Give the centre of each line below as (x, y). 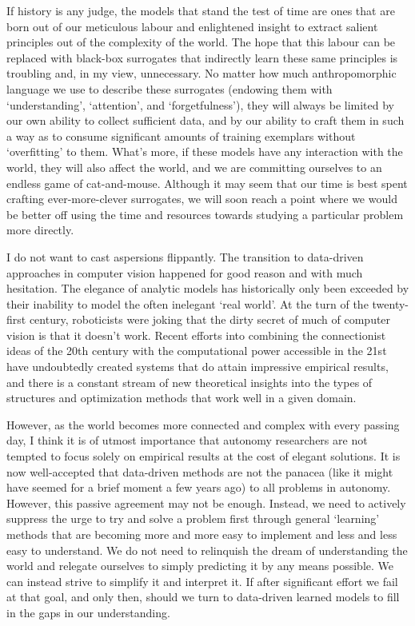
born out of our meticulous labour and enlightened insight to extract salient (192, 26)
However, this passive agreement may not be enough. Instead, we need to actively (206, 502)
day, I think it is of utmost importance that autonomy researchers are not (187, 440)
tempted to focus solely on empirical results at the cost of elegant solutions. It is (204, 456)
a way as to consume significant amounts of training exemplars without (181, 136)
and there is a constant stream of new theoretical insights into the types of (190, 382)
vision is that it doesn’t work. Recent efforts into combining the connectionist (196, 335)
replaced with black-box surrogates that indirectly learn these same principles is (202, 57)
